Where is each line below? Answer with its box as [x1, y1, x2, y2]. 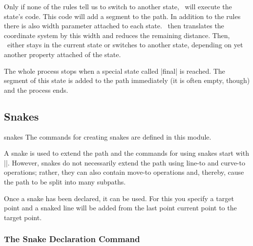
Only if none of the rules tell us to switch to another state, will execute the [4, 1, 232, 11]
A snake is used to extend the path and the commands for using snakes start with [4, 148, 249, 158]
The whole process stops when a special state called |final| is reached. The [4, 65, 225, 76]
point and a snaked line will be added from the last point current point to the [4, 203, 237, 213]
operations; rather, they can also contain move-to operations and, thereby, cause [4, 167, 244, 177]
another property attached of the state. [4, 49, 121, 59]
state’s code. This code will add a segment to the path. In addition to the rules [4, 11, 241, 21]
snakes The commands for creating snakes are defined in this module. [4, 131, 211, 142]
